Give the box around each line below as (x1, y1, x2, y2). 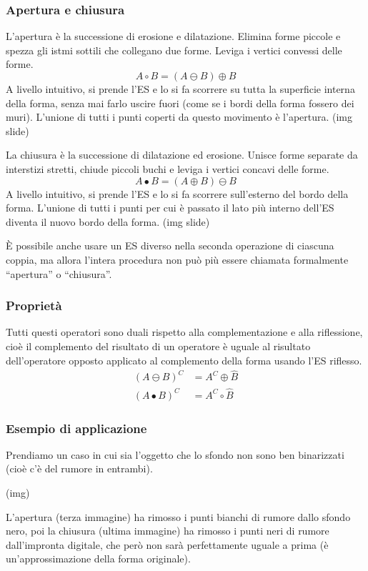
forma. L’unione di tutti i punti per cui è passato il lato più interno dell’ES (6, 200, 334, 215)
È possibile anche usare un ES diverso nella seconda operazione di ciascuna (6, 238, 334, 253)
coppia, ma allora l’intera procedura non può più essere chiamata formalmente (6, 252, 349, 267)
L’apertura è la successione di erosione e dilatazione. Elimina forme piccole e (6, 29, 341, 44)
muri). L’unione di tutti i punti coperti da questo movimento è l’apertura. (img (6, 109, 353, 124)
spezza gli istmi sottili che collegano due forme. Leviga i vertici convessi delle (6, 42, 342, 57)
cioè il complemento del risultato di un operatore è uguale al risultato (6, 338, 311, 353)
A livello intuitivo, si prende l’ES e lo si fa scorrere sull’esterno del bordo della (6, 186, 349, 201)
